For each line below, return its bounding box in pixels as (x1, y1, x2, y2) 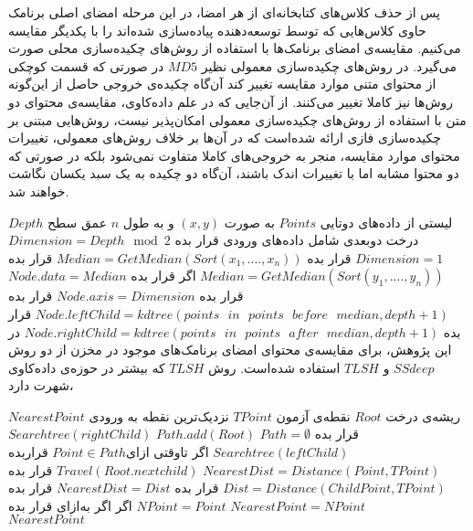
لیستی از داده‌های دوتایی (320, 212, 453, 231)
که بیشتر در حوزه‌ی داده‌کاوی (8, 357, 165, 377)
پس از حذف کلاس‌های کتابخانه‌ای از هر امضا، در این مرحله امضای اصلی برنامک (8, 3, 441, 21)
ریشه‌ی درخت (385, 406, 460, 425)
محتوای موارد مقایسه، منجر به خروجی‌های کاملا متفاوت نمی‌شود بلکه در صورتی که (8, 145, 460, 165)
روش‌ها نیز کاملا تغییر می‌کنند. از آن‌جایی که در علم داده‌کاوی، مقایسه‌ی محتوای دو (8, 91, 454, 111)
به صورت (224, 212, 275, 231)
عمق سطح (47, 212, 108, 231)
